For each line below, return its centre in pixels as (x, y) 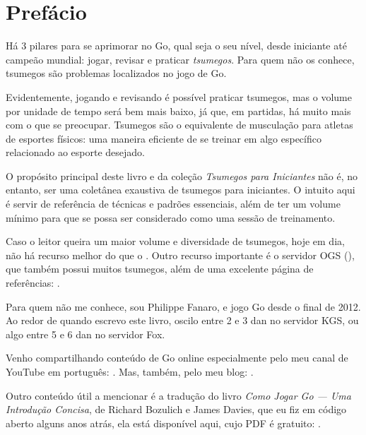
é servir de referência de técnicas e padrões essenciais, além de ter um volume (173, 204)
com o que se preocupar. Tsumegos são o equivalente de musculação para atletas (179, 125)
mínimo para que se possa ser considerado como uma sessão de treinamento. (171, 217)
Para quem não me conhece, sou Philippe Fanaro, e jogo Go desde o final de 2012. (183, 306)
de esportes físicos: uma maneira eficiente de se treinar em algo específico (164, 138)
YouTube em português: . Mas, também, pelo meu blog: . (130, 371)
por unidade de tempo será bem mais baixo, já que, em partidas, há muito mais (178, 111)
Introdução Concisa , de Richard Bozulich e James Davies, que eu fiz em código (176, 409)
